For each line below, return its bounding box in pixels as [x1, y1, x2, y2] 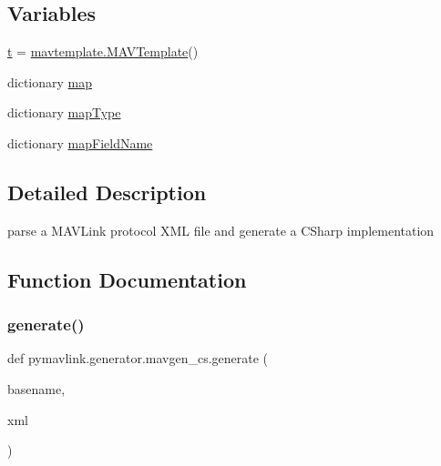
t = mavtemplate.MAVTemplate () [7, 42, 199, 61]
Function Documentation [7, 265, 247, 293]
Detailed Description [7, 177, 207, 206]
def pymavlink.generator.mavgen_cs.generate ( [7, 349, 269, 368]
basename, [7, 379, 66, 398]
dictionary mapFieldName [7, 133, 153, 152]
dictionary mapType [7, 103, 121, 122]
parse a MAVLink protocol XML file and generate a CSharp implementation [7, 220, 435, 239]
